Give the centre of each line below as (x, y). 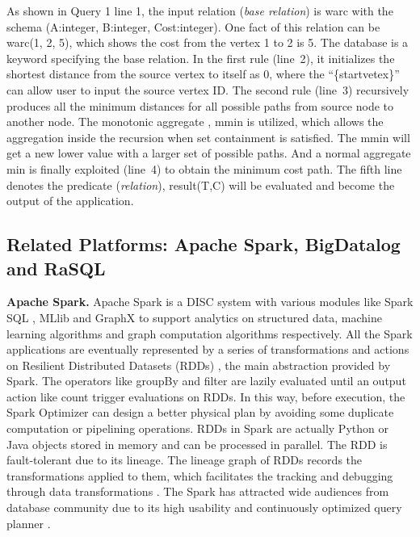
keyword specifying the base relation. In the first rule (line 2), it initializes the (201, 58)
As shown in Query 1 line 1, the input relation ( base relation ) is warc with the (200, 10)
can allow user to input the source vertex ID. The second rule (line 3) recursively (208, 89)
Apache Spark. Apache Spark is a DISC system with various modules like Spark (210, 302)
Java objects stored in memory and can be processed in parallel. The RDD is (197, 444)
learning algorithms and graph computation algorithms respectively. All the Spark (210, 333)
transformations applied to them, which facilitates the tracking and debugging (200, 475)
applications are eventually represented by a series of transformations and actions (208, 349)
